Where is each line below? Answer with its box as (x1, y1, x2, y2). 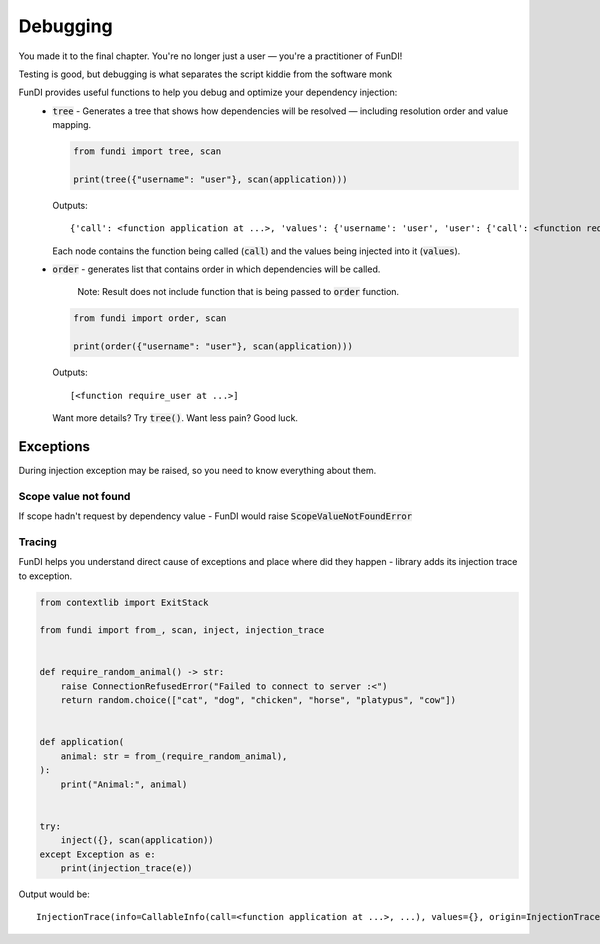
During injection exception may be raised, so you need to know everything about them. (18, 464, 377, 476)
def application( (39, 736, 125, 748)
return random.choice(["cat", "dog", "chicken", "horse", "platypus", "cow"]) (60, 695, 457, 706)
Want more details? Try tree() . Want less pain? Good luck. (52, 411, 299, 424)
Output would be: (18, 888, 90, 900)
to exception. (18, 570, 73, 582)
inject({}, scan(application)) (60, 835, 214, 846)
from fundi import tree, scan (73, 146, 222, 157)
